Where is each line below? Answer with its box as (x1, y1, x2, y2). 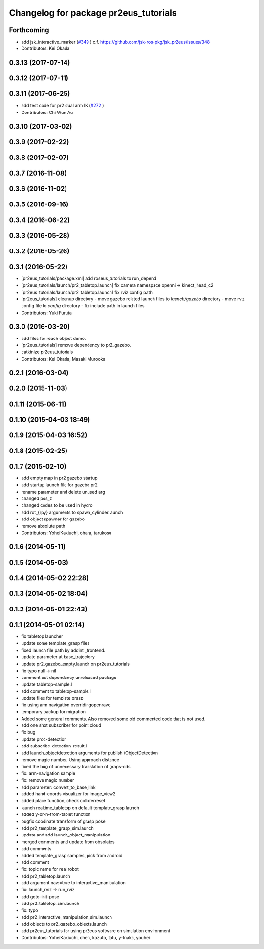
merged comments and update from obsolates (21, 839, 115, 845)
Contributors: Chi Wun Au (21, 109, 73, 115)
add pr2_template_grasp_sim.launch (21, 825, 94, 831)
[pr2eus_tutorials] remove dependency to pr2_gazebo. (21, 342, 132, 348)
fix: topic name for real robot (21, 866, 79, 872)
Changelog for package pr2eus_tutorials (9, 7, 177, 18)
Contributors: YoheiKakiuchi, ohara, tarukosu (21, 530, 112, 536)
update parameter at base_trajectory (21, 654, 95, 660)
